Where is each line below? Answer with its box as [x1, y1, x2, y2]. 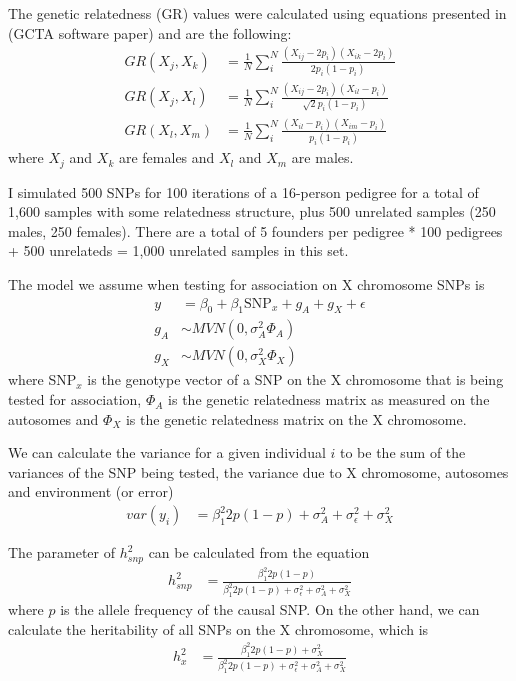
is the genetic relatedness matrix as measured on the [168, 389, 490, 410]
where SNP [8, 369, 77, 390]
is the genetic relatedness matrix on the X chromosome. [125, 408, 467, 429]
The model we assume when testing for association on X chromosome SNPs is [8, 273, 485, 294]
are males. [291, 147, 354, 168]
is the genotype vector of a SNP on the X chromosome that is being [87, 369, 504, 390]
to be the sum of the [339, 442, 466, 463]
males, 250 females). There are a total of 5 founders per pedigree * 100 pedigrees [8, 220, 503, 241]
